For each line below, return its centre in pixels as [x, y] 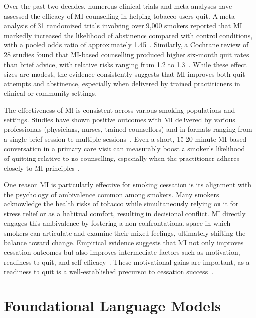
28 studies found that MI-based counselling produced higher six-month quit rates [127, 54]
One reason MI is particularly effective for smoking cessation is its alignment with [128, 184]
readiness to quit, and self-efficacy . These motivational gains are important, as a [127, 261]
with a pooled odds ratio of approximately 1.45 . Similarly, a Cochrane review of [126, 45]
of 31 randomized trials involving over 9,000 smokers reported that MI [136, 25]
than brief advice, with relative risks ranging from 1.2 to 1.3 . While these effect [125, 64]
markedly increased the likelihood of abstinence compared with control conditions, [128, 35]
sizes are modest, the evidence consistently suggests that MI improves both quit [125, 74]
